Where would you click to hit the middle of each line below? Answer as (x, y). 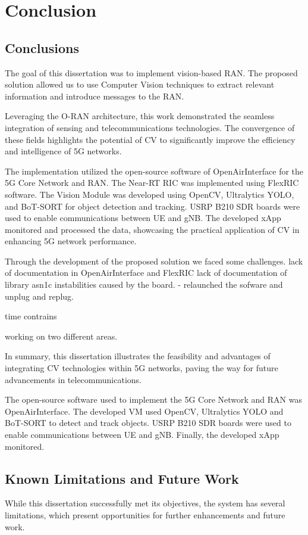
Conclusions (42, 47)
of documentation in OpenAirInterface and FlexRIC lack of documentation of (146, 273)
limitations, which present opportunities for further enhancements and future (145, 515)
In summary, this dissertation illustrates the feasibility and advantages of (138, 356)
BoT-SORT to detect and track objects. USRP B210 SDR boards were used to (148, 423)
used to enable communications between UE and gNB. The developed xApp (143, 218)
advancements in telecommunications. (73, 379)
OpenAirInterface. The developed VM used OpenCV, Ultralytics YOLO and (144, 411)
